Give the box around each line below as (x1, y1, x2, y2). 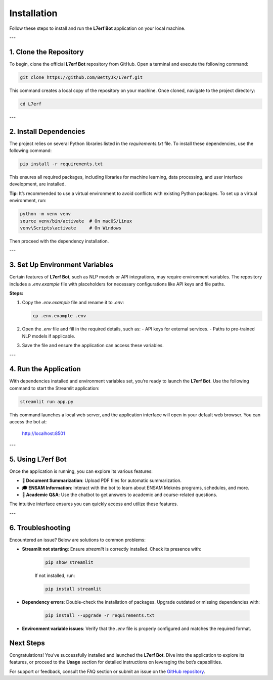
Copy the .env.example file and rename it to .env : (22, 300, 124, 306)
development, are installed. (9, 181, 66, 187)
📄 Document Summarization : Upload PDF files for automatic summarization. (22, 477, 182, 483)
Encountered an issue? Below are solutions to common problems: (9, 537, 146, 543)
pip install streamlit (45, 586, 102, 592)
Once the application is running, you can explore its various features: (9, 468, 153, 474)
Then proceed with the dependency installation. (9, 238, 109, 244)
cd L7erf (20, 101, 42, 107)
